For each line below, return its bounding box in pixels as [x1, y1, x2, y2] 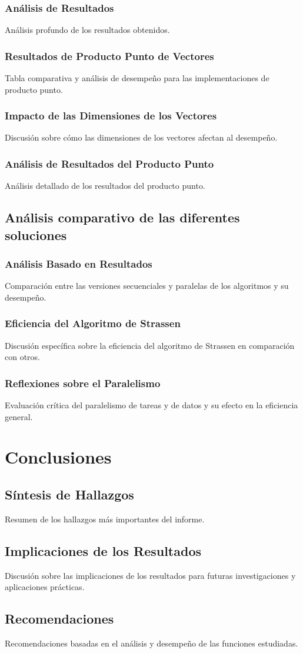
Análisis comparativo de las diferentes [5, 208, 240, 226]
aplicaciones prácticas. [5, 581, 85, 593]
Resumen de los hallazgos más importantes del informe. [5, 512, 205, 525]
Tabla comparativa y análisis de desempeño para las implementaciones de [5, 72, 269, 84]
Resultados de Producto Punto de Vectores [5, 48, 214, 63]
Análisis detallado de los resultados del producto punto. [5, 179, 205, 192]
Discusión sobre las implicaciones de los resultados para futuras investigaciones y [5, 569, 296, 581]
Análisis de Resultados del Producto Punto [5, 156, 214, 171]
